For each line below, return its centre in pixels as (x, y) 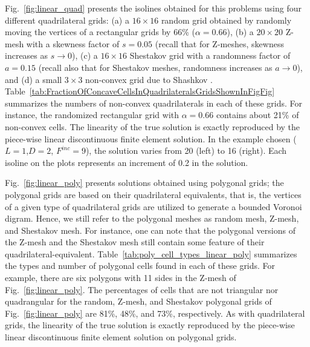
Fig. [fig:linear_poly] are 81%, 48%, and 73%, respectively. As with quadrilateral (155, 313)
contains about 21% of (257, 115)
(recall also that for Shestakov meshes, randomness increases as (155, 67)
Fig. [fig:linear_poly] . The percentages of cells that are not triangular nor (142, 289)
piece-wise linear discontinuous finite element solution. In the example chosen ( (151, 138)
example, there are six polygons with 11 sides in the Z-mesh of (121, 278)
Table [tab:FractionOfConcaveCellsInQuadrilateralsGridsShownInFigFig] (140, 91)
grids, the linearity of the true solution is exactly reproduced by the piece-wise (150, 325)
